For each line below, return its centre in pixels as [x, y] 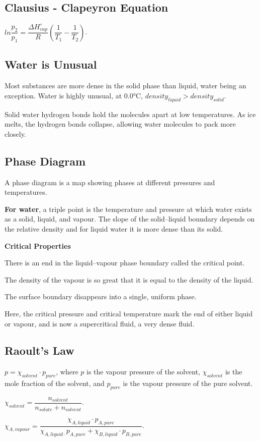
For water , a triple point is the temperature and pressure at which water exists [128, 209]
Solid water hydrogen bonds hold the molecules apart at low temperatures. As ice [130, 114]
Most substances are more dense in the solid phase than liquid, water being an [125, 86]
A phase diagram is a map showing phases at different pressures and [110, 182]
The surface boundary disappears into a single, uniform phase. [101, 296]
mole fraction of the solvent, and [55, 383]
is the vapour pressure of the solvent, [143, 372]
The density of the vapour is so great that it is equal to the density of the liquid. [129, 279]
